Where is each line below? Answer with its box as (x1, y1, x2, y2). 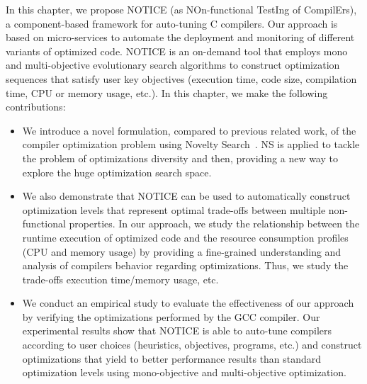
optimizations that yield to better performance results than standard (22, 351, 322, 366)
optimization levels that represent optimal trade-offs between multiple (22, 202, 326, 217)
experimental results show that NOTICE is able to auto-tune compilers (22, 323, 332, 338)
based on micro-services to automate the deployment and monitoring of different (6, 30, 355, 45)
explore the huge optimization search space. (22, 164, 212, 179)
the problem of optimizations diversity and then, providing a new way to (22, 150, 338, 165)
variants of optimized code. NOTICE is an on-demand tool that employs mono (6, 43, 348, 58)
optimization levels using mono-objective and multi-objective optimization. (22, 365, 346, 380)
